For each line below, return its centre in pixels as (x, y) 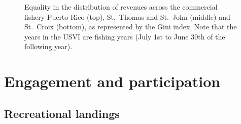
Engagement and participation (112, 81)
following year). (48, 46)
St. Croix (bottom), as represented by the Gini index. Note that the (131, 27)
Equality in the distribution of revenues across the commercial (121, 7)
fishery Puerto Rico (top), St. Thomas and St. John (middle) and (127, 16)
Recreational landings (62, 113)
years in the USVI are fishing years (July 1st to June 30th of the (125, 36)
